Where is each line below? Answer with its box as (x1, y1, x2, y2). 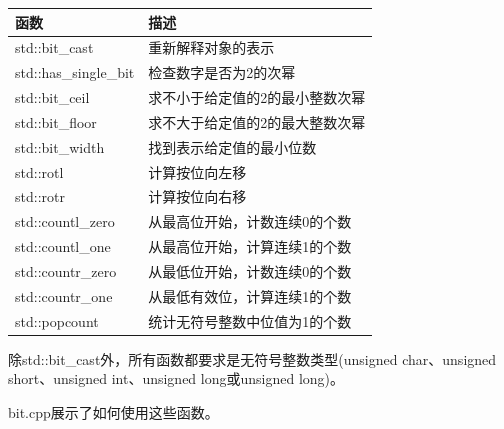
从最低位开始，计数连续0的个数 (148, 260, 352, 281)
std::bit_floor (15, 111, 97, 132)
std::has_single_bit (15, 62, 135, 83)
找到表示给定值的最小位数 (148, 136, 317, 157)
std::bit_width (15, 136, 105, 157)
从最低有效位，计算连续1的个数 (148, 285, 352, 306)
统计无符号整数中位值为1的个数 (148, 310, 352, 331)
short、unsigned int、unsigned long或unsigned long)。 (8, 368, 345, 389)
